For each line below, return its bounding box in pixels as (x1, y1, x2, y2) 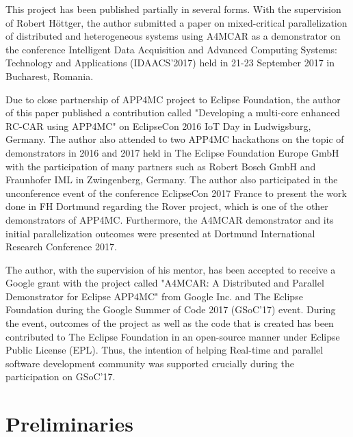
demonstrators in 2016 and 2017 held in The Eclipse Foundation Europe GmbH (5, 145, 339, 159)
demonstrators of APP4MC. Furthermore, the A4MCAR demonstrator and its (5, 212, 334, 226)
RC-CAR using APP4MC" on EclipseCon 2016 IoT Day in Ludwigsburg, (5, 118, 311, 133)
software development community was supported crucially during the (5, 356, 294, 370)
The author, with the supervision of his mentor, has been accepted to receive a (5, 262, 336, 276)
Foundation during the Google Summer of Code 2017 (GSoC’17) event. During (5, 302, 336, 317)
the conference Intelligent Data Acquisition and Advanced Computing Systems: (5, 42, 338, 56)
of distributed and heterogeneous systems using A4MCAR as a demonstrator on (5, 29, 341, 43)
